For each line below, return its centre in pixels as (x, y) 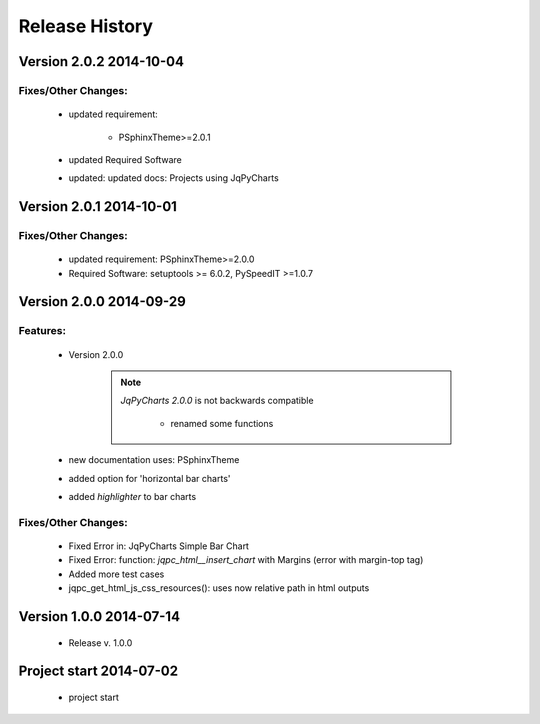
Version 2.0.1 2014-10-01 (97, 206)
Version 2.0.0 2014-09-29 (102, 301)
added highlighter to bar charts (132, 496)
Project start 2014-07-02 (98, 671)
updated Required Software (125, 159)
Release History (86, 26)
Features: (42, 331)
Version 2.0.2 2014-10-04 (101, 61)
